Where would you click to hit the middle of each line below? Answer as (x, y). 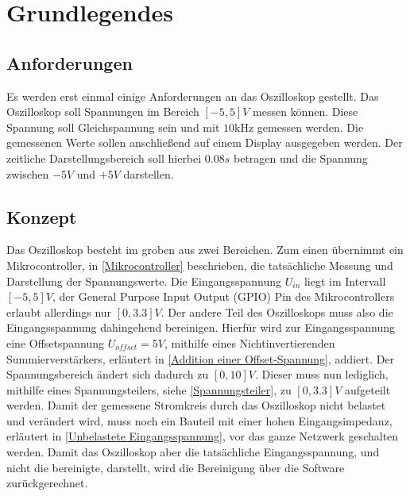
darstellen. (149, 173)
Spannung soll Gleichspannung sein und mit (113, 127)
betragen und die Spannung (300, 158)
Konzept (42, 216)
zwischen (28, 173)
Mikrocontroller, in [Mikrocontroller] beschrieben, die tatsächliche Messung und (200, 265)
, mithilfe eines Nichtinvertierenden (250, 342)
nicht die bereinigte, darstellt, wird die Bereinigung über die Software (176, 467)
